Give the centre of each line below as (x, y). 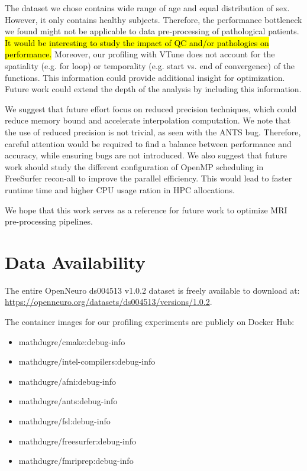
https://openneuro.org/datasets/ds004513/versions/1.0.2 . (109, 302)
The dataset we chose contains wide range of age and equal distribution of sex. (147, 8)
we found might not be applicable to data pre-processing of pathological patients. (152, 31)
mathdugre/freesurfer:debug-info (77, 441)
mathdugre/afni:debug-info (67, 381)
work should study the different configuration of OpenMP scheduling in (134, 166)
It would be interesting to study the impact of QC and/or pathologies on (137, 42)
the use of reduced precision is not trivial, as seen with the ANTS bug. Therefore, (153, 131)
